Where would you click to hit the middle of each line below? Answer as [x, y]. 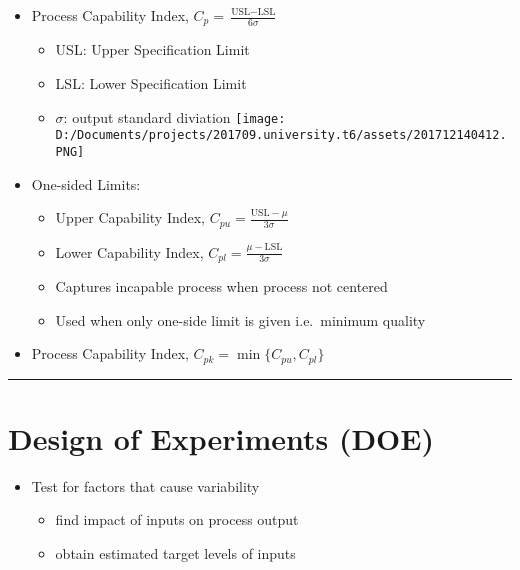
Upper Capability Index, [130, 217]
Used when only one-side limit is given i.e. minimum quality [240, 319]
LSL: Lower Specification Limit [151, 83]
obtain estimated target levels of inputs [175, 553]
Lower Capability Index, [129, 251]
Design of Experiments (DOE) [221, 437]
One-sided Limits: [86, 183]
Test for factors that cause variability [145, 485]
